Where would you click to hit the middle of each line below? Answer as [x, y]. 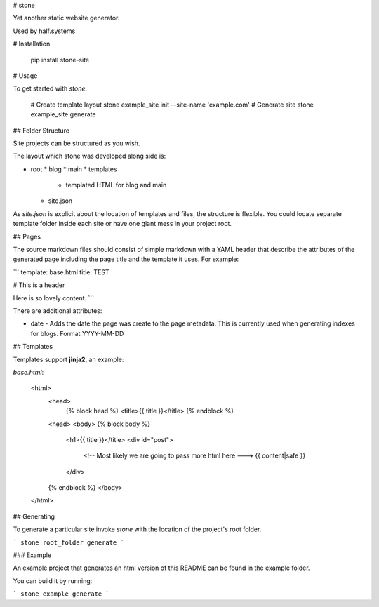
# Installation [32, 44]
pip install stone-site [60, 60]
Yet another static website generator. [66, 18]
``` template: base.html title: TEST [61, 272]
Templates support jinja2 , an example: [68, 359]
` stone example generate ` [61, 594]
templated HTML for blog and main [116, 185]
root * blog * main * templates [74, 169]
